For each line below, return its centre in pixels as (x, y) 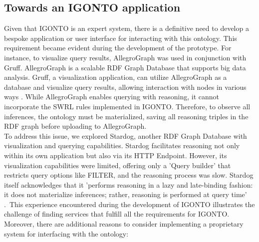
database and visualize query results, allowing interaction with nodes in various (125, 87)
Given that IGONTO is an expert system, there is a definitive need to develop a (127, 28)
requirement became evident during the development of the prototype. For (118, 48)
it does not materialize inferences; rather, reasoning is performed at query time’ (126, 194)
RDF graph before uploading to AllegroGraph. (75, 126)
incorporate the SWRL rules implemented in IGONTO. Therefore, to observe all (127, 106)
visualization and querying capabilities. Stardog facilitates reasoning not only (122, 145)
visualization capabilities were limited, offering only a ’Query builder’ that (118, 165)
